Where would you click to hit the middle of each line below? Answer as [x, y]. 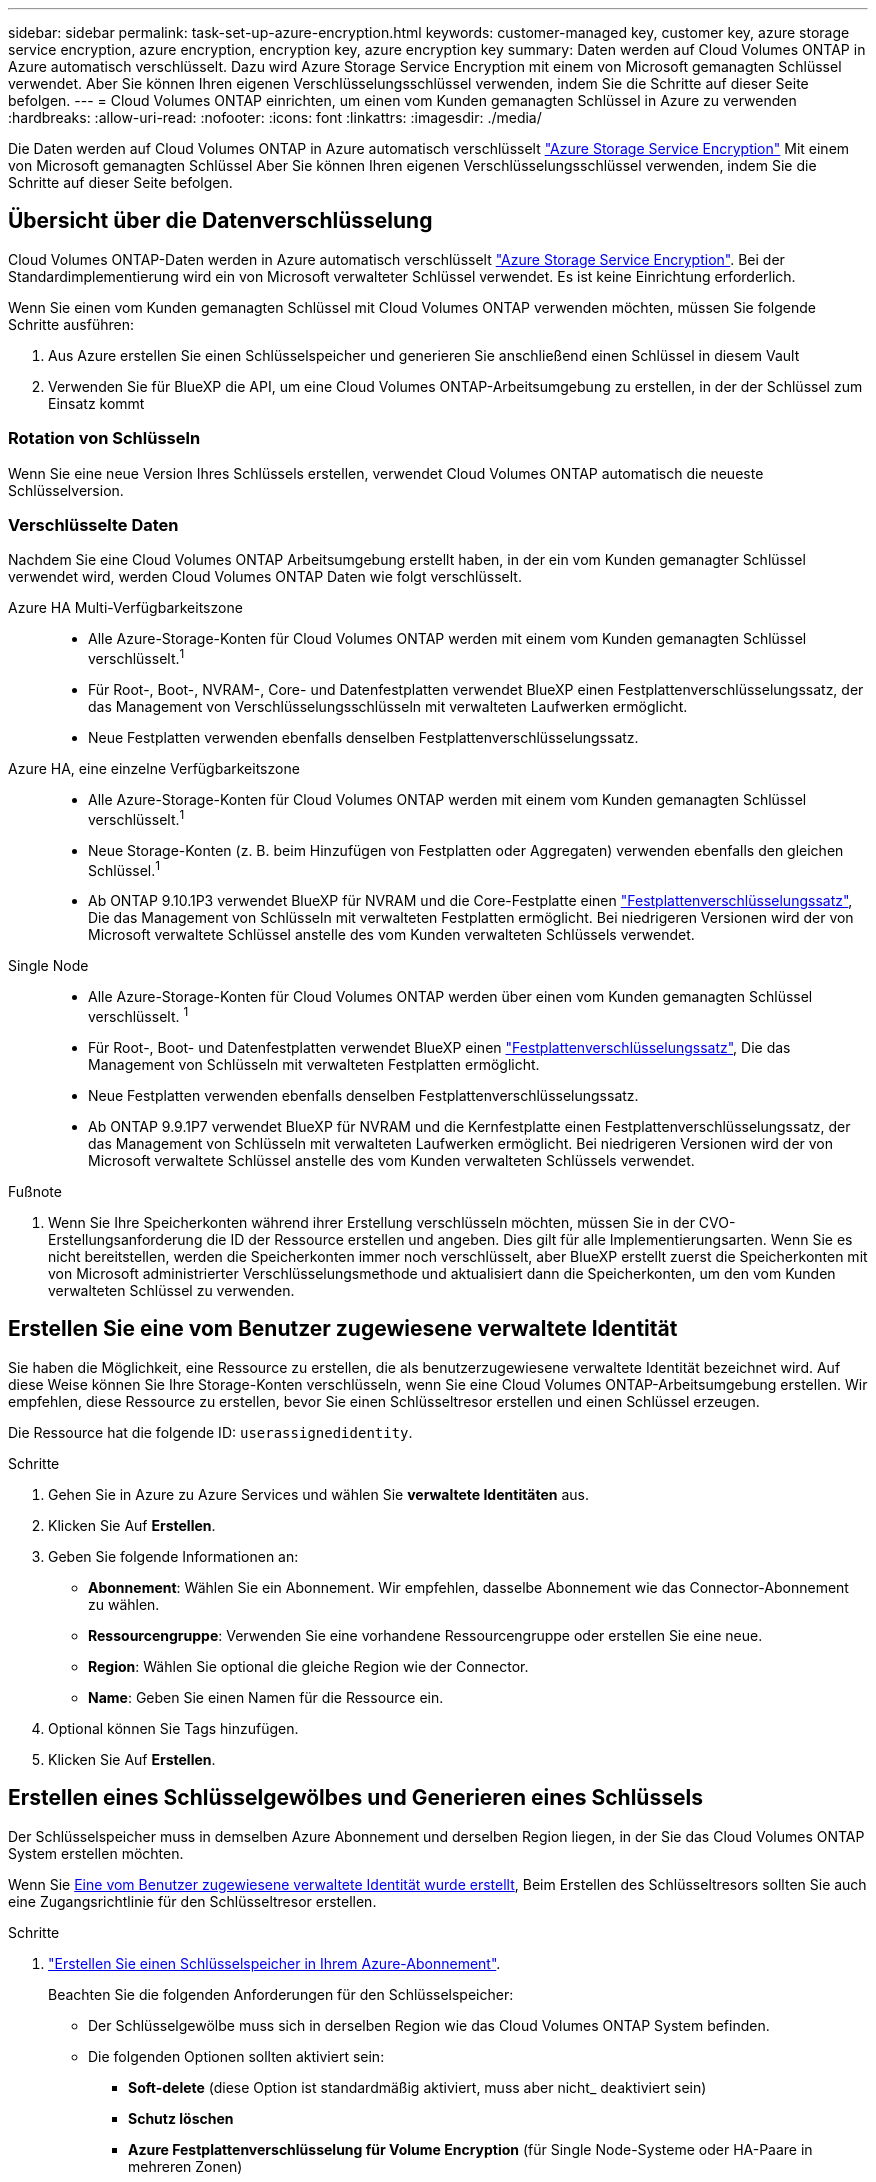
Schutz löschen [181, 2118]
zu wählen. [124, 1604]
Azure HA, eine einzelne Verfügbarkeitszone [154, 768]
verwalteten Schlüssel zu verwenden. [171, 1290]
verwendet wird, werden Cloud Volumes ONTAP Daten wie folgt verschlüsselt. [265, 577]
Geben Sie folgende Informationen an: [173, 1556]
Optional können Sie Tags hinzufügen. [173, 1728]
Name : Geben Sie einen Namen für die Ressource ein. [266, 1697]
